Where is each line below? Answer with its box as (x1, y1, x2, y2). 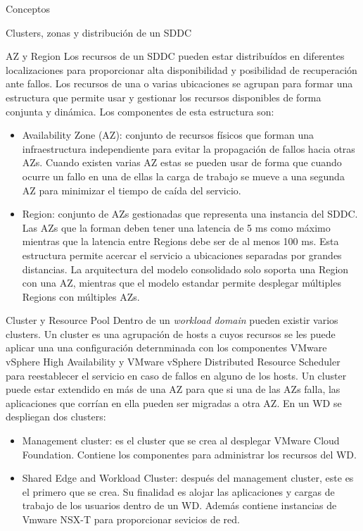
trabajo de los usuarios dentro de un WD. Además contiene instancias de (22, 498, 337, 513)
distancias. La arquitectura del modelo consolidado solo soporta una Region (22, 261, 349, 276)
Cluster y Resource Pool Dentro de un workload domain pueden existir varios (6, 313, 338, 327)
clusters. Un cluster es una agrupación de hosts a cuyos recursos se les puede (6, 326, 336, 341)
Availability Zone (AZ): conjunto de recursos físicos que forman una (22, 127, 314, 142)
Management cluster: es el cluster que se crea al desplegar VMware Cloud (22, 433, 340, 448)
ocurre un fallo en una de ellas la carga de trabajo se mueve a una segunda (22, 168, 345, 183)
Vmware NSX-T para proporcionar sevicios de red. (22, 512, 240, 526)
